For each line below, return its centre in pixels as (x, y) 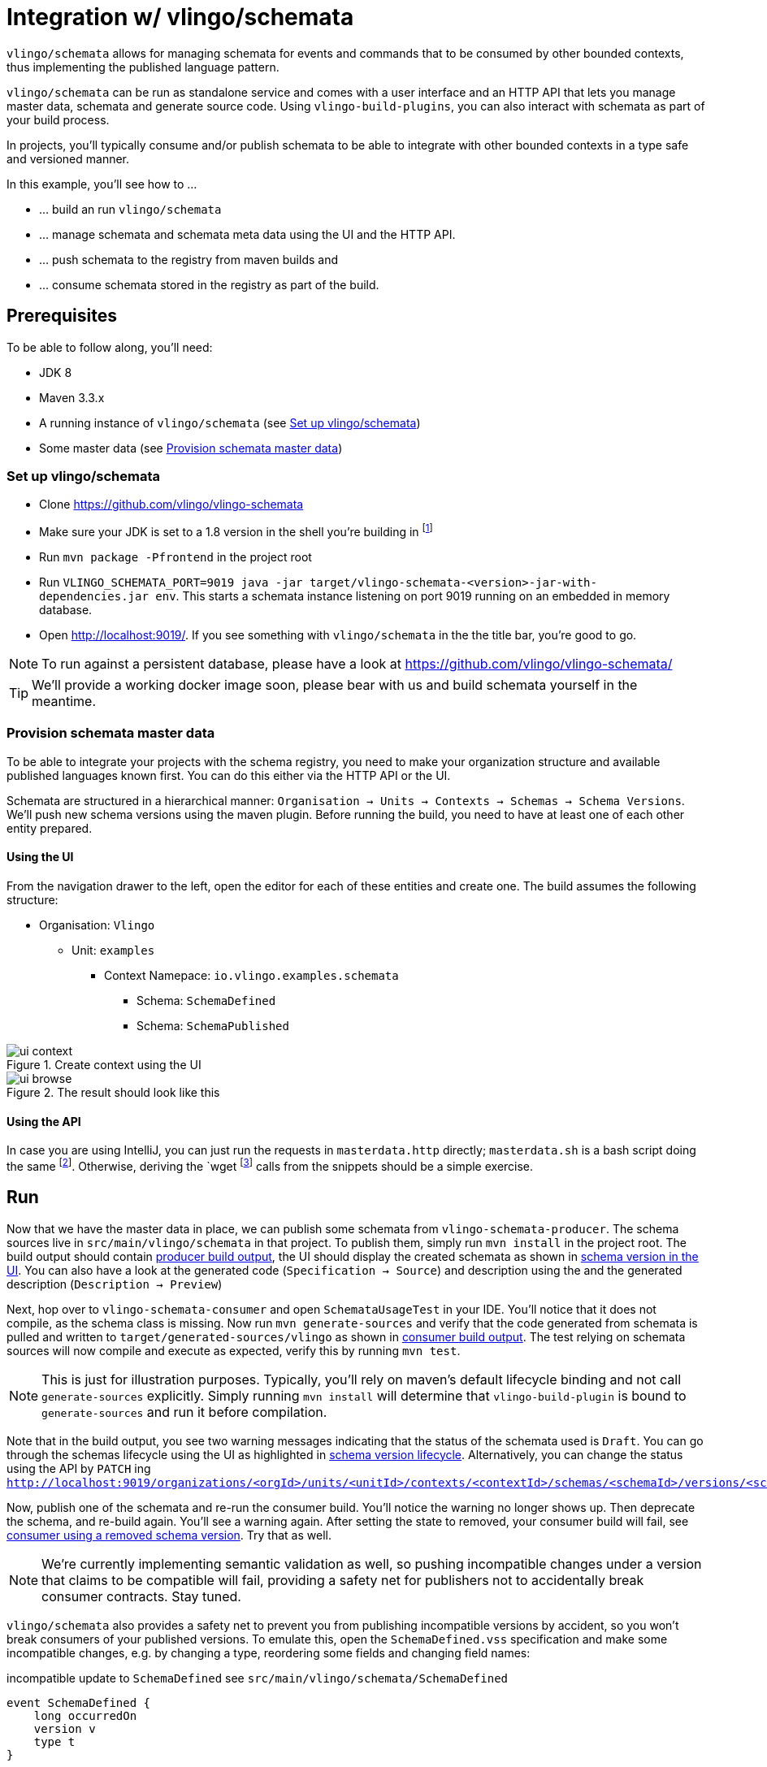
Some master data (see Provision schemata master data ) (191, 448)
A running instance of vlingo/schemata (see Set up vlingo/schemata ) (230, 422)
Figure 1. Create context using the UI (104, 1064)
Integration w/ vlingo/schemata (180, 17)
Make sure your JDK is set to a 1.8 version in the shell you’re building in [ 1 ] (236, 531)
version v (65, 1728)
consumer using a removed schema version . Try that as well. (169, 1535)
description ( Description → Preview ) (115, 1284)
